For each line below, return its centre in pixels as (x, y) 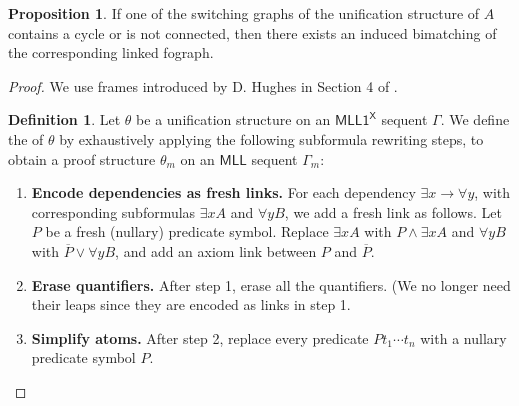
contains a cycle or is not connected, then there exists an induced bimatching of (252, 32)
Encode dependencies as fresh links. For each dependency (223, 192)
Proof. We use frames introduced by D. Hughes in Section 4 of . (203, 85)
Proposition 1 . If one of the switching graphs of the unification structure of (244, 13)
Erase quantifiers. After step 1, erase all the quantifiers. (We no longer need (271, 284)
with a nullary (463, 337)
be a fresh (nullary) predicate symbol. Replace (187, 231)
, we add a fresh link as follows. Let (393, 211)
